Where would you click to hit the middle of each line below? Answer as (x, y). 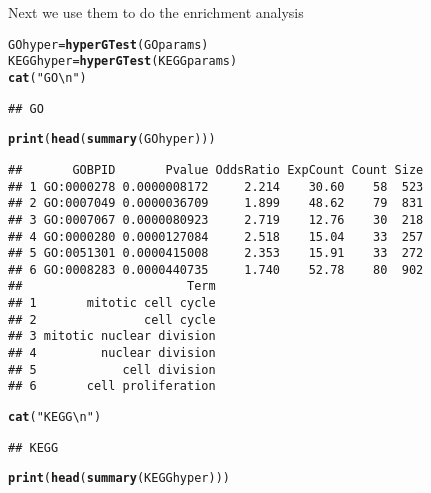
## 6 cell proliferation (112, 386)
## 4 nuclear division (112, 353)
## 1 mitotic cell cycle (112, 303)
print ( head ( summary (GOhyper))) (112, 139)
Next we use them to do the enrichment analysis (156, 12)
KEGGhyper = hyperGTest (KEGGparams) (123, 61)
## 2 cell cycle (112, 319)
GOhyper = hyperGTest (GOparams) (108, 44)
